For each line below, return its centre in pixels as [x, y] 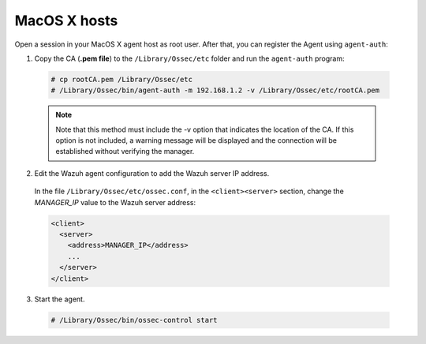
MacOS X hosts [66, 21]
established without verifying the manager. [125, 151]
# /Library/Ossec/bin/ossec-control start [134, 320]
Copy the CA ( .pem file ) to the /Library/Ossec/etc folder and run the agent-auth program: [189, 58]
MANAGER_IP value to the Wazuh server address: [115, 202]
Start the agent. [60, 299]
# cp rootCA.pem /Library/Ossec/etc [122, 79]
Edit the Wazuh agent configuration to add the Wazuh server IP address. [152, 173]
